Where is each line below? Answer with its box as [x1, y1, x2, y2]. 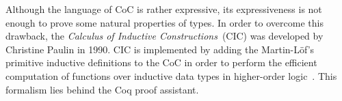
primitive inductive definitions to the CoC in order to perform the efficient [5, 55, 317, 70]
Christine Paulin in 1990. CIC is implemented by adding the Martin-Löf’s [5, 42, 315, 56]
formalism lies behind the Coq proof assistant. [5, 82, 199, 96]
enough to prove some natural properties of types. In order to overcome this [5, 15, 324, 29]
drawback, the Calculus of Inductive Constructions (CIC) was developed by [5, 29, 324, 43]
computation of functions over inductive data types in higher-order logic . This [5, 68, 337, 83]
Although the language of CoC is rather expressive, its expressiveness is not [5, 2, 322, 16]
